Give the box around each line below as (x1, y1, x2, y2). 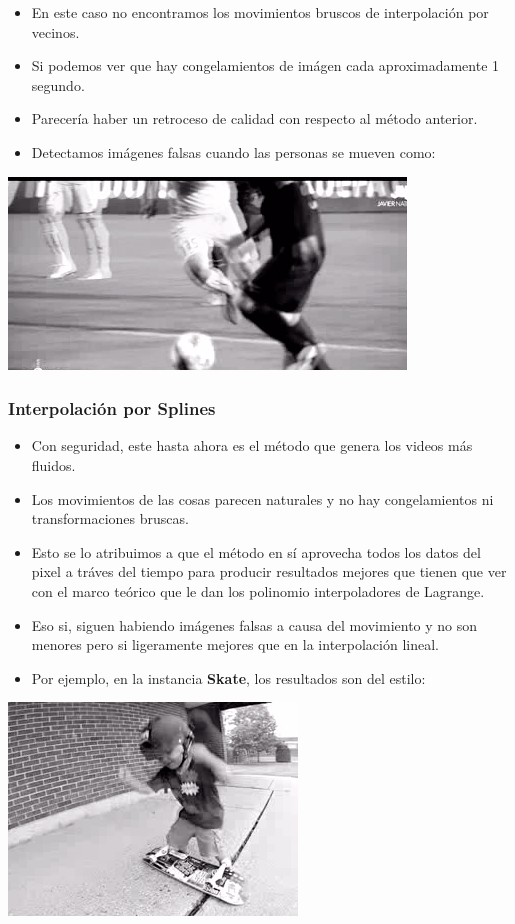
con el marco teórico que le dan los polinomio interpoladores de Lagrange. (31, 580, 485, 601)
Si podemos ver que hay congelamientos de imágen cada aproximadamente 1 (31, 55, 500, 76)
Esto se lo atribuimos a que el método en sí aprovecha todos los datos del (31, 541, 481, 562)
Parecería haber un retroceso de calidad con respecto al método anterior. (31, 108, 478, 129)
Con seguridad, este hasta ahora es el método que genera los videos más (31, 435, 473, 456)
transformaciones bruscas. (31, 508, 189, 529)
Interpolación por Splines (8, 396, 216, 421)
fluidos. (31, 454, 76, 475)
